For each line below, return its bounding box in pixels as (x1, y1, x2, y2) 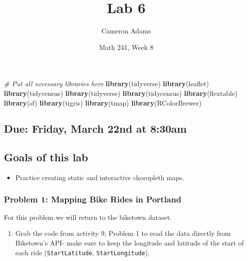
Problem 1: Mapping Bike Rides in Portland (4, 193, 182, 205)
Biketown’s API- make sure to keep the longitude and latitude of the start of (15, 238, 244, 248)
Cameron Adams (101, 26, 151, 36)
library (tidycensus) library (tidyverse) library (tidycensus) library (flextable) (4, 88, 238, 98)
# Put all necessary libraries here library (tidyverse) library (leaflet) (4, 78, 209, 89)
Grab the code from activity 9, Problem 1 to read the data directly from (15, 228, 231, 238)
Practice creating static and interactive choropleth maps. (15, 172, 184, 183)
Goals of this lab (4, 150, 88, 165)
